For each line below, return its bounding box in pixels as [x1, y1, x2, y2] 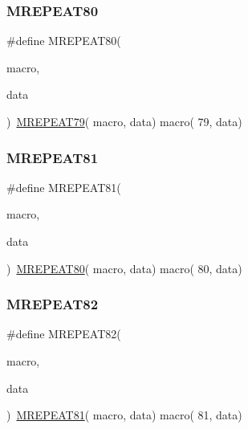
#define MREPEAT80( [6, 32, 121, 49]
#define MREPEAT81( [6, 178, 121, 195]
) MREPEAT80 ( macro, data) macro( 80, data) [6, 259, 242, 276]
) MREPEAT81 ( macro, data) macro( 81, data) [6, 407, 242, 423]
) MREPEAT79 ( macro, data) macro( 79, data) [6, 113, 242, 129]
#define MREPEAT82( [6, 325, 121, 342]
